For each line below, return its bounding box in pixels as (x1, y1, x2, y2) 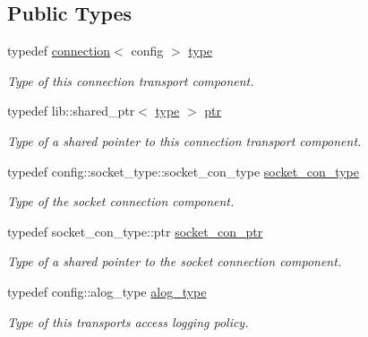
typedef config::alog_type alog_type (7, 281, 207, 300)
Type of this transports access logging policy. (7, 312, 249, 331)
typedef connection (7, 41, 111, 60)
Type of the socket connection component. (7, 192, 235, 211)
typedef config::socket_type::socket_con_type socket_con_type (7, 161, 359, 180)
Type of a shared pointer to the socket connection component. (7, 252, 342, 271)
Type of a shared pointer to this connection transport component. (7, 131, 362, 150)
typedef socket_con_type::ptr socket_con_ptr (7, 221, 263, 240)
